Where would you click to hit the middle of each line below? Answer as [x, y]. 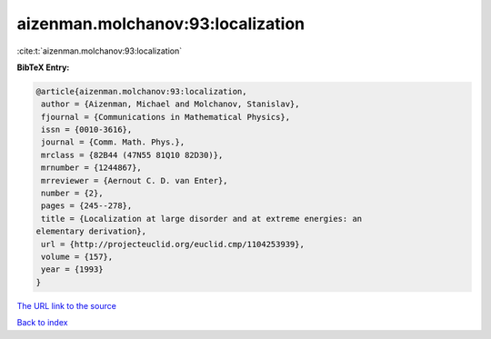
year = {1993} [72, 269]
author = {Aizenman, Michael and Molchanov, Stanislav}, [170, 104]
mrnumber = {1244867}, [92, 168]
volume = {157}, [77, 257]
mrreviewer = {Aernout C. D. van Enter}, [135, 180]
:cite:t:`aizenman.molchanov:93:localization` [99, 51]
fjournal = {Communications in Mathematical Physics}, [166, 117]
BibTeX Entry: [43, 67]
